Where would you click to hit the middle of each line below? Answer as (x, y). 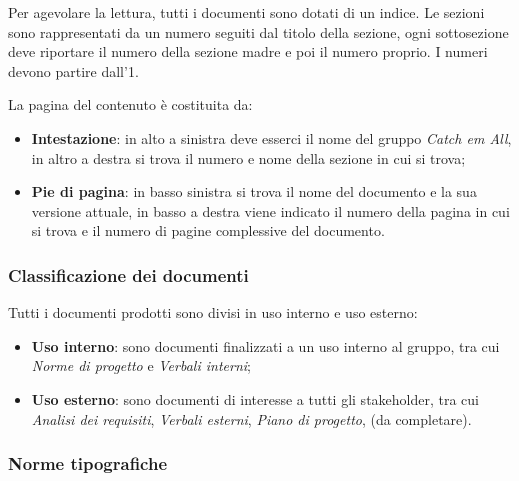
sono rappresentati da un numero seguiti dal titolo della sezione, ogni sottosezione (258, 31)
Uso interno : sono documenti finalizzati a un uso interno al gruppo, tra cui (265, 345)
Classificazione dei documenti (128, 274)
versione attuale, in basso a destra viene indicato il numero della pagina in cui (270, 210)
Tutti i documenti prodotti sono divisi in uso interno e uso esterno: (213, 312)
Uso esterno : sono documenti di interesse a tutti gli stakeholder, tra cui (255, 398)
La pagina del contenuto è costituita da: (130, 104)
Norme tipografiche (88, 463)
